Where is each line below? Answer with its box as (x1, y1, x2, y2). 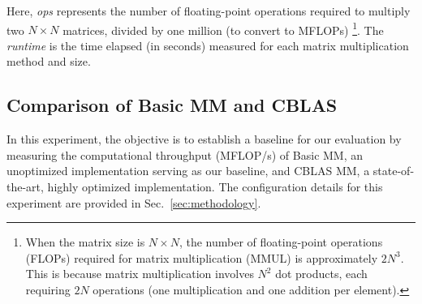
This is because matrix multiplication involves (25, 265, 254, 282)
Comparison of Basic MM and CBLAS (6, 92, 338, 118)
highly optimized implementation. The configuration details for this (47, 178, 383, 195)
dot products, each (275, 265, 368, 282)
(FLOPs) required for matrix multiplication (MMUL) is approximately (25, 249, 378, 266)
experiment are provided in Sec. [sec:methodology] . (6, 194, 261, 211)
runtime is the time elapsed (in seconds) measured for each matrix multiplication (6, 36, 409, 54)
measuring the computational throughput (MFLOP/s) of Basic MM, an (6, 146, 364, 163)
